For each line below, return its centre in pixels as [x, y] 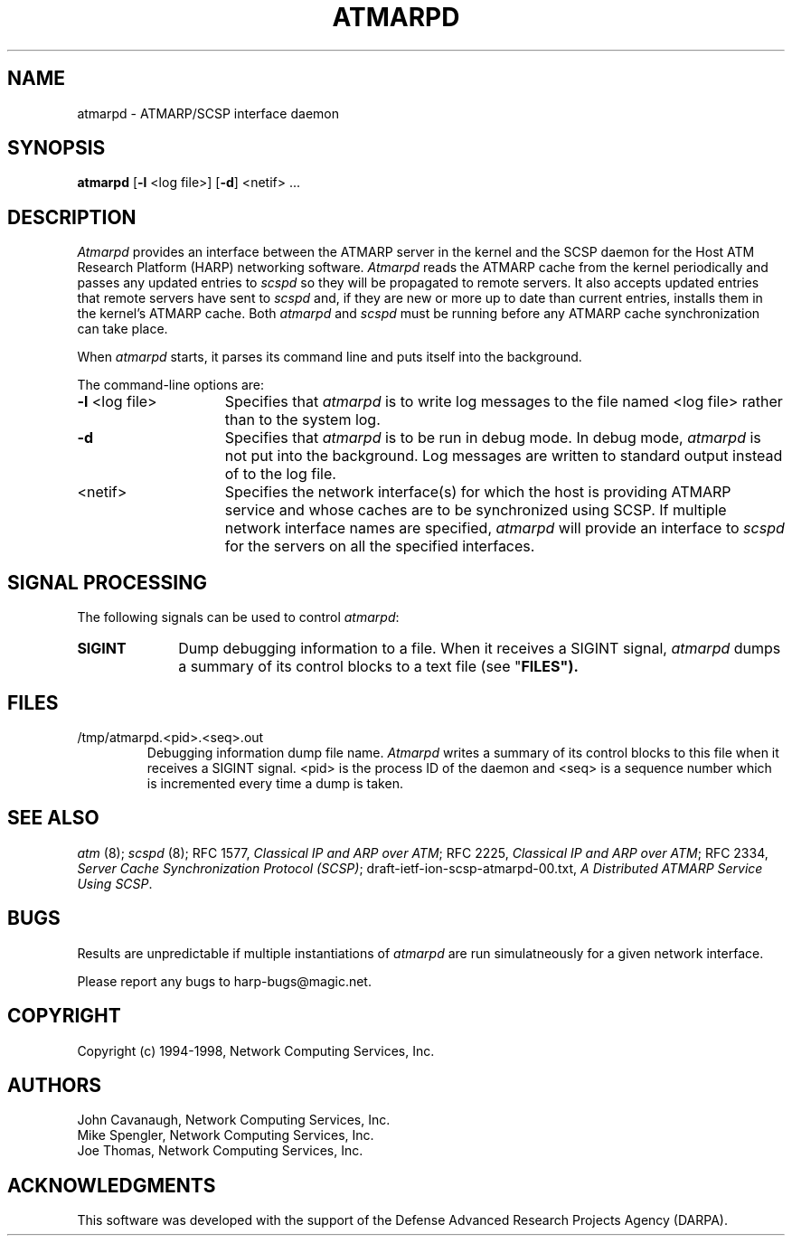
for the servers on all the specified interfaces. [380, 546]
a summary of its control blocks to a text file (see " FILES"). [378, 667]
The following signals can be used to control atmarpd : [238, 617]
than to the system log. [302, 420]
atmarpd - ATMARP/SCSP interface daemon [208, 113]
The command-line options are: [171, 385]
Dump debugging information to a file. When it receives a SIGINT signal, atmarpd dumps [480, 649]
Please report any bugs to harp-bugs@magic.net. [224, 981]
